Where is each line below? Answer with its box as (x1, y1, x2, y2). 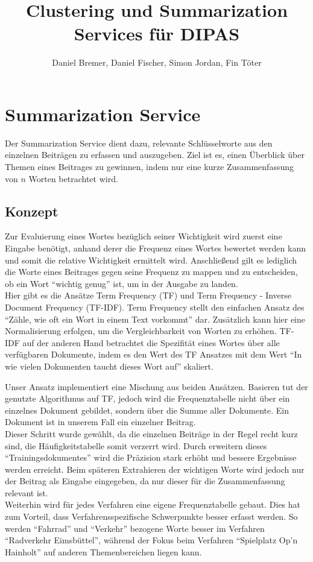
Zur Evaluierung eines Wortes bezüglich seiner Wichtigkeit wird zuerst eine (5, 230, 282, 242)
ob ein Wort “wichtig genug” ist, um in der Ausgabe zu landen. (5, 277, 238, 289)
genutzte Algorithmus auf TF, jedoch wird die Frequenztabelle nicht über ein (5, 392, 290, 405)
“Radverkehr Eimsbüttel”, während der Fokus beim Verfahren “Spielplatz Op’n (5, 534, 298, 546)
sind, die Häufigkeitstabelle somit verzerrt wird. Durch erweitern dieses (5, 439, 267, 452)
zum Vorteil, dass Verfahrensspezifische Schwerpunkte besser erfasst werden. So (5, 510, 298, 523)
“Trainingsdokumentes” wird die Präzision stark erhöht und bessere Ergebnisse (5, 451, 297, 464)
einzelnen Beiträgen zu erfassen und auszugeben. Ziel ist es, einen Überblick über (5, 148, 305, 161)
